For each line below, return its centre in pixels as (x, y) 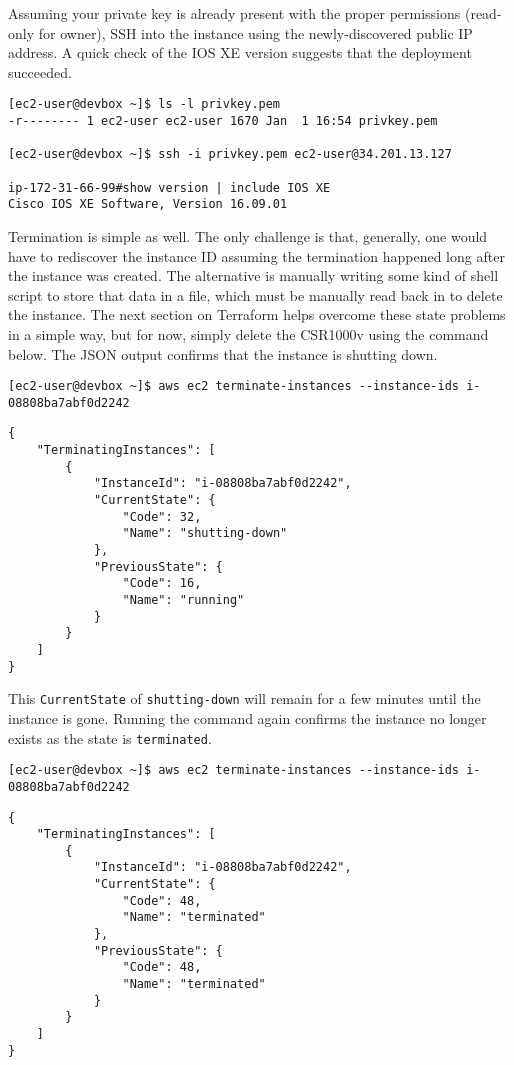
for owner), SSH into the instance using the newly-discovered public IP (255, 32)
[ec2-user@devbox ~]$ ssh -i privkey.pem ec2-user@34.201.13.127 (230, 154)
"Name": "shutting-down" (205, 533)
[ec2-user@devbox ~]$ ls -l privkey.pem (144, 104)
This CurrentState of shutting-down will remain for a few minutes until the (244, 698)
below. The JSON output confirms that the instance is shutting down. (223, 353)
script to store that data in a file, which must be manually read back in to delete (255, 294)
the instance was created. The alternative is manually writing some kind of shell (253, 275)
